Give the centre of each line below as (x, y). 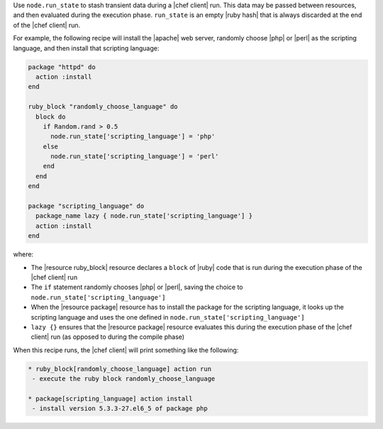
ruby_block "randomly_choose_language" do (103, 107)
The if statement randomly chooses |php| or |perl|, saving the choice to (137, 287)
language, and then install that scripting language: (86, 48)
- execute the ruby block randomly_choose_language (124, 379)
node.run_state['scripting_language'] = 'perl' (135, 157)
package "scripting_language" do (86, 206)
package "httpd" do (62, 67)
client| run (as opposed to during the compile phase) (107, 337)
